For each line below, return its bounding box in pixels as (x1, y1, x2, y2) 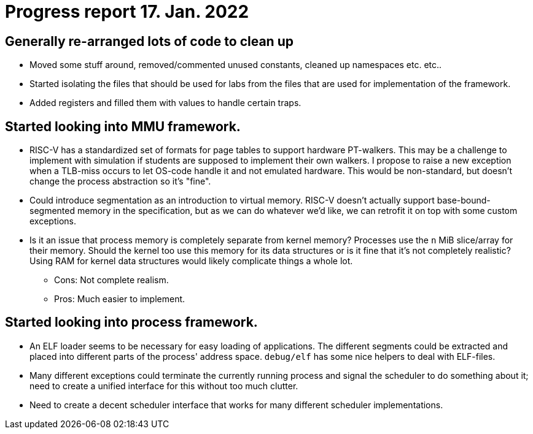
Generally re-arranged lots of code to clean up (5, 33, 294, 49)
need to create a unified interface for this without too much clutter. (29, 380, 298, 391)
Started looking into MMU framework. (5, 118, 241, 134)
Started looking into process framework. (5, 314, 258, 330)
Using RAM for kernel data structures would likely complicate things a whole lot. (29, 256, 353, 267)
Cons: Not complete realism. (54, 275, 169, 286)
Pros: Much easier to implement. (54, 294, 185, 305)
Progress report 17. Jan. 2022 (5, 1, 249, 22)
